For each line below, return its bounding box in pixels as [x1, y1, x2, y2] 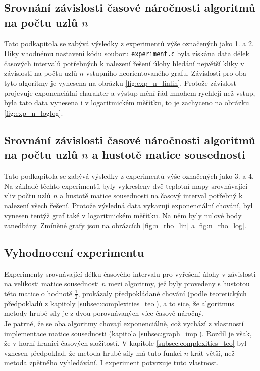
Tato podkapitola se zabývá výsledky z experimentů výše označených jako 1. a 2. [4, 38, 254, 48]
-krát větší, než [188, 347, 235, 358]
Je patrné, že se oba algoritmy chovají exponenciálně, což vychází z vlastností [4, 317, 244, 328]
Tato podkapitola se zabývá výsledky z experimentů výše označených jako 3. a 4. [4, 171, 254, 181]
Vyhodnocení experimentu [4, 244, 144, 260]
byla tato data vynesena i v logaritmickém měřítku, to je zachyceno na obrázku [4, 97, 249, 108]
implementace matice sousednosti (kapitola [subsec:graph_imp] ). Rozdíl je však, [4, 328, 252, 338]
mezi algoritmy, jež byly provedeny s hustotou [108, 278, 250, 289]
